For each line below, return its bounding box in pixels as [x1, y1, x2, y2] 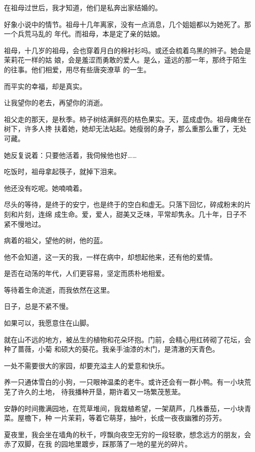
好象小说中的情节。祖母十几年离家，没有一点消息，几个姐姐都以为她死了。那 [4, 19, 251, 29]
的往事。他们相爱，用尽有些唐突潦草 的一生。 [4, 64, 151, 74]
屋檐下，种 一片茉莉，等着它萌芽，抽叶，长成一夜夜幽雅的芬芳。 [17, 413, 226, 423]
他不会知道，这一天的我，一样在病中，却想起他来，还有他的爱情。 [4, 251, 217, 262]
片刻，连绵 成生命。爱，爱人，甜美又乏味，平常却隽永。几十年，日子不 [17, 209, 247, 219]
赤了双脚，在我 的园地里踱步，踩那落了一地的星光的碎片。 [4, 439, 192, 449]
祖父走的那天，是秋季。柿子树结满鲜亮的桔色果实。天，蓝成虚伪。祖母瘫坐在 [4, 114, 251, 124]
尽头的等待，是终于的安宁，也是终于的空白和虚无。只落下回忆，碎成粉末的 [4, 199, 244, 210]
